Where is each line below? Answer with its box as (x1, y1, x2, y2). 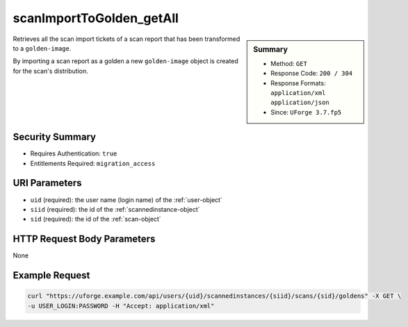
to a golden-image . (13, 44, 72, 52)
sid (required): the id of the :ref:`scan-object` (30, 215, 161, 224)
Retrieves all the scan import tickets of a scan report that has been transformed (13, 35, 240, 43)
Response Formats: (270, 78, 326, 87)
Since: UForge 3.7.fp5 (270, 108, 342, 116)
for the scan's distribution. (13, 67, 88, 75)
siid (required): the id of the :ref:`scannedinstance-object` (30, 205, 201, 213)
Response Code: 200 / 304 (270, 69, 353, 78)
